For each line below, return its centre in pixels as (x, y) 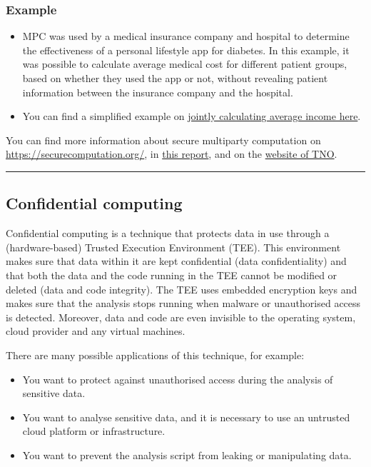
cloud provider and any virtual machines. (96, 331)
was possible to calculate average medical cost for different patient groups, (185, 64)
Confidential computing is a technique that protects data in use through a (168, 233)
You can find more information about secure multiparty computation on (163, 140)
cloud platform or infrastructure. (94, 431)
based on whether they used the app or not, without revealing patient (175, 78)
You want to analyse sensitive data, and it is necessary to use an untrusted (186, 417)
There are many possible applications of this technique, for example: (155, 355)
